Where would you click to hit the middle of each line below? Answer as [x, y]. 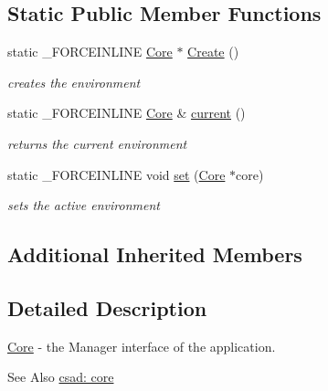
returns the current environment [97, 143]
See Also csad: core [61, 377]
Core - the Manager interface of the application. [142, 346]
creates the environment [74, 82]
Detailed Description [107, 307]
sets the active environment [84, 205]
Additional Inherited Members [155, 254]
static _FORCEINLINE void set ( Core [116, 174]
